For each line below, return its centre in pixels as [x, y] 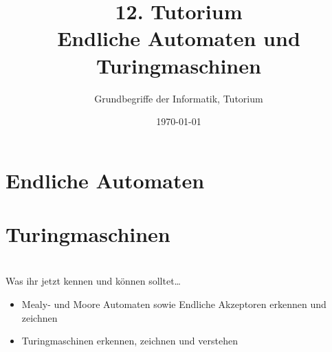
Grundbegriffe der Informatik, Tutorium [179, 98]
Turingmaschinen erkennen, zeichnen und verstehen [130, 341]
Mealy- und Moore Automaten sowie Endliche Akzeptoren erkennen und [174, 304]
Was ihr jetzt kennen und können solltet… [93, 281]
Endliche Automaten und [179, 38]
